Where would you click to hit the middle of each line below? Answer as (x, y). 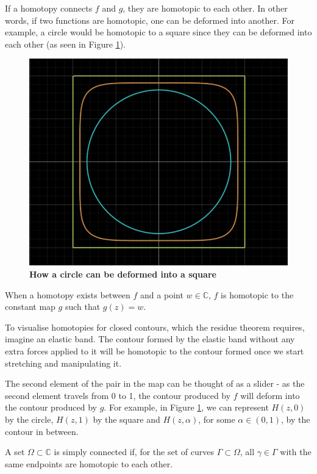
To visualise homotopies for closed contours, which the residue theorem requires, (155, 327)
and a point (162, 294)
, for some (217, 419)
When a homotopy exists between (68, 294)
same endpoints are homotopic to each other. (89, 463)
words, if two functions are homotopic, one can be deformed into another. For (150, 20)
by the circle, (29, 419)
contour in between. (42, 431)
